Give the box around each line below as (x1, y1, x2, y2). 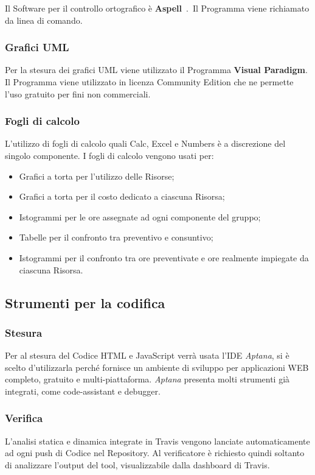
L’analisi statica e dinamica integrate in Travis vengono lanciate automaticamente (5, 434, 310, 447)
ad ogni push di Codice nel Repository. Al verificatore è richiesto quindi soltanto (5, 446, 305, 459)
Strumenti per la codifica (5, 293, 165, 312)
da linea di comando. (5, 13, 83, 26)
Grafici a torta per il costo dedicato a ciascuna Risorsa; (19, 190, 225, 203)
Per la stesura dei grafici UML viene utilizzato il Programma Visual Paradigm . (5, 63, 308, 76)
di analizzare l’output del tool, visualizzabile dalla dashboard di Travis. (5, 458, 270, 471)
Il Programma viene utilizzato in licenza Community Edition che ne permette (5, 76, 294, 88)
